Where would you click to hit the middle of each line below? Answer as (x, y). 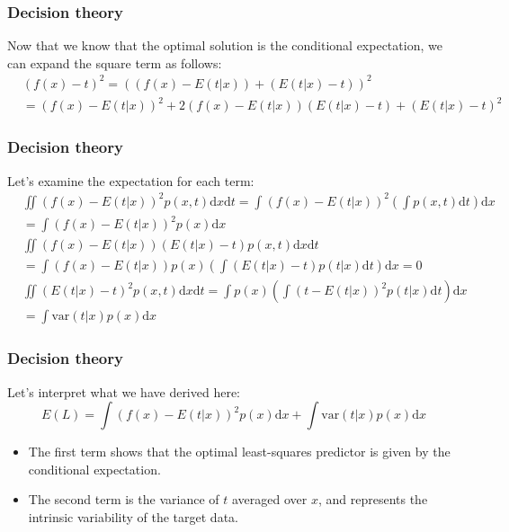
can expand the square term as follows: (115, 62)
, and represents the (373, 499)
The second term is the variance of (124, 499)
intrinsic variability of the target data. (133, 517)
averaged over (269, 499)
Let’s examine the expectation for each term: (131, 180)
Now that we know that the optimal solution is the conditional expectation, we (225, 45)
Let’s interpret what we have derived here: (124, 391)
